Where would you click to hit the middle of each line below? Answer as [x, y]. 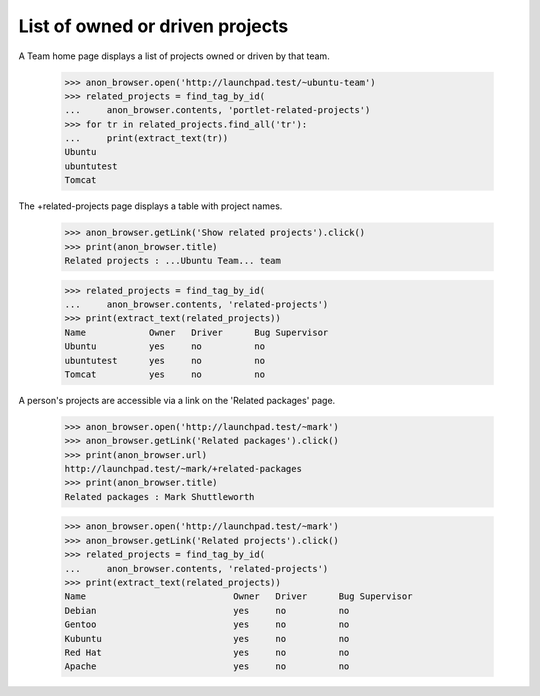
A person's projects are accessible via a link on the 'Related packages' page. [177, 400]
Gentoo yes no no [207, 624]
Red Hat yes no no [207, 652]
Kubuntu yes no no [207, 638]
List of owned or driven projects [153, 26]
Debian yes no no [207, 610]
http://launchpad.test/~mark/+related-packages [183, 469]
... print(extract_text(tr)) [146, 138]
